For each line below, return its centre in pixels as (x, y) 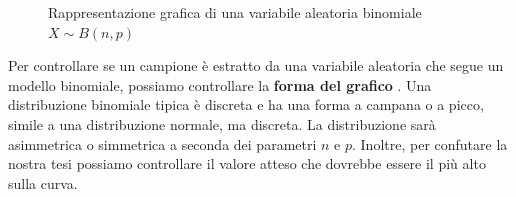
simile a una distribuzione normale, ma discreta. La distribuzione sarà (222, 123)
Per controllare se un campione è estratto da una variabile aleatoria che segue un (256, 65)
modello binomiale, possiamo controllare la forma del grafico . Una (220, 84)
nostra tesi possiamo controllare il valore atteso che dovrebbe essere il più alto (247, 163)
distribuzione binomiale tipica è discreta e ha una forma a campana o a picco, (246, 104)
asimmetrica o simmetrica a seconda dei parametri (162, 143)
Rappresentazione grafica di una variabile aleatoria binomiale (235, 12)
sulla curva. (43, 182)
